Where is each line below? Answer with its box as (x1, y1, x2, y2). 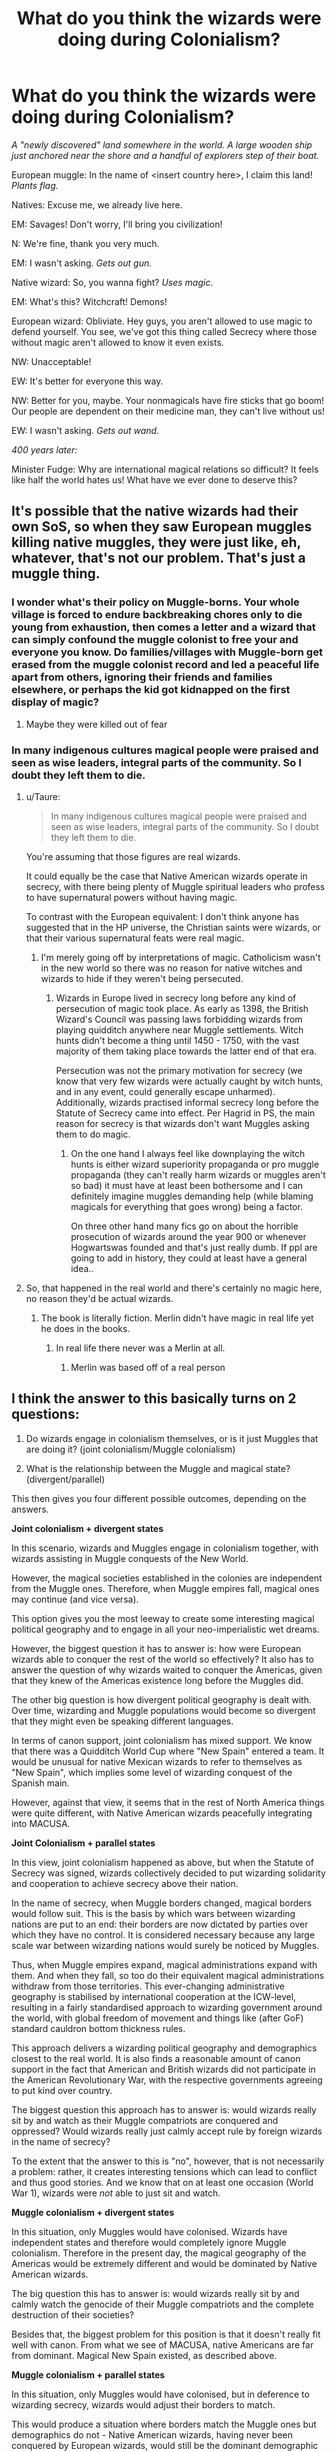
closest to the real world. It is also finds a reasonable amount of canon (11, 2052, 301, 2064)
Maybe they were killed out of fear (25, 718, 168, 730)
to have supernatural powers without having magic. (25, 891, 238, 903)
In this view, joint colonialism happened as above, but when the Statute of (11, 1856, 314, 1868)
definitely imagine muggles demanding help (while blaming (70, 1190, 314, 1202)
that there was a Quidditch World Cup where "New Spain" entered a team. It (11, 1745, 325, 1757)
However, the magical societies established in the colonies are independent (11, 1572, 323, 1584)
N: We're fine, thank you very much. (11, 237, 160, 249)
